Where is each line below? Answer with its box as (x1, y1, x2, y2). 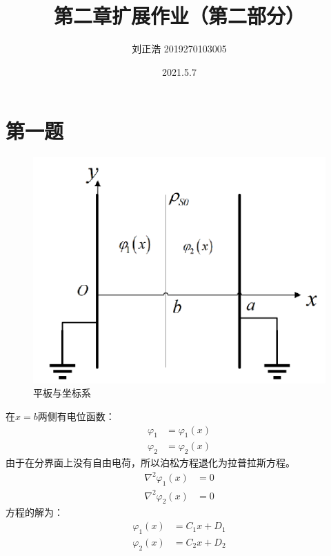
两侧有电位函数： (37, 408, 115, 423)
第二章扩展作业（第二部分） (53, 1, 305, 30)
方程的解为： (6, 505, 63, 519)
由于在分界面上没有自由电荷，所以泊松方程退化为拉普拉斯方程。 (6, 455, 295, 470)
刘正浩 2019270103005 (132, 41, 227, 56)
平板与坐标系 (33, 386, 91, 400)
